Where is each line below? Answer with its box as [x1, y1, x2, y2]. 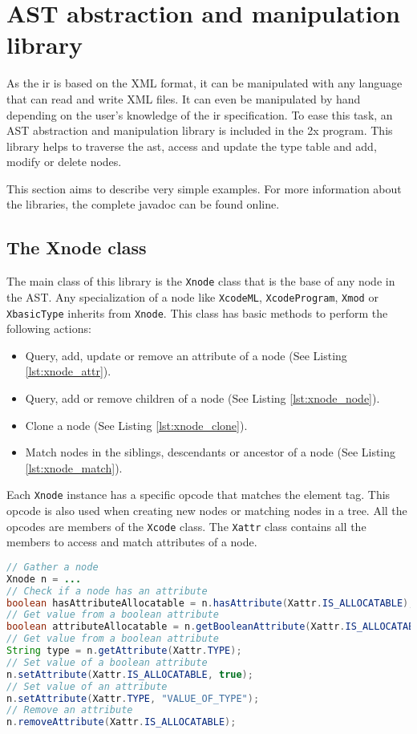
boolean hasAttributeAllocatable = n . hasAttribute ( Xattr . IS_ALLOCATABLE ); [6, 597, 415, 609]
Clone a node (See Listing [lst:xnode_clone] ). [25, 416, 248, 433]
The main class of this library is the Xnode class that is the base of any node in [6, 273, 395, 290]
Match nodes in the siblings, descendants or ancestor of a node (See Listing [25, 444, 396, 460]
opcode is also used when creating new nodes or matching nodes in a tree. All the [6, 502, 407, 519]
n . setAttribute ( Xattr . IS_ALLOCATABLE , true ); [6, 668, 253, 680]
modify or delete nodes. [6, 153, 122, 170]
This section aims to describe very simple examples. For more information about [6, 180, 402, 197]
